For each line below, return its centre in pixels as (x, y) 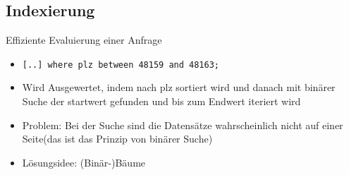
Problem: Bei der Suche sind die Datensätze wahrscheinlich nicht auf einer (183, 125)
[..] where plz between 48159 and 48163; (121, 65)
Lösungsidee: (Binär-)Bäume (84, 162)
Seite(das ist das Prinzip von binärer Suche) (117, 139)
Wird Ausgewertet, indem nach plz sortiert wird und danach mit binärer (179, 87)
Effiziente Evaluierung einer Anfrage (84, 40)
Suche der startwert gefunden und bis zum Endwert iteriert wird (161, 101)
